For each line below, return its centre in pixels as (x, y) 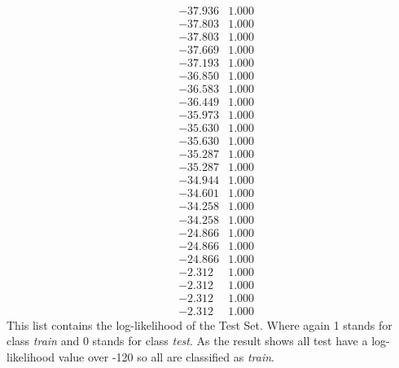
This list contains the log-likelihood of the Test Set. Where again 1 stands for (199, 324)
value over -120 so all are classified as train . (166, 356)
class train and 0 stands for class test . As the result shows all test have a (187, 341)
